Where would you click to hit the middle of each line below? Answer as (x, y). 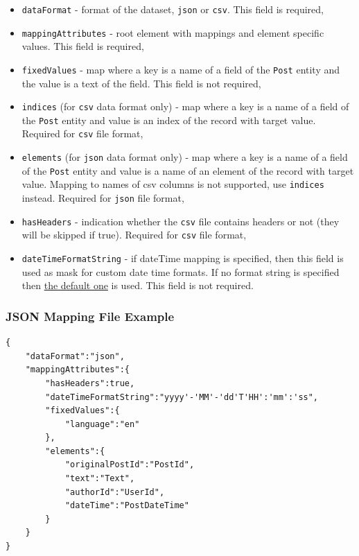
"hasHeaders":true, (90, 383)
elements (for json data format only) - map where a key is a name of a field (185, 157)
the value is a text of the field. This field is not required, (141, 83)
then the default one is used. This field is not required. (138, 285)
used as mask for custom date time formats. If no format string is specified (181, 271)
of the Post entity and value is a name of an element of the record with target (188, 170)
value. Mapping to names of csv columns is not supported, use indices (173, 184)
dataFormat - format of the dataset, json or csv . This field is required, (173, 9)
